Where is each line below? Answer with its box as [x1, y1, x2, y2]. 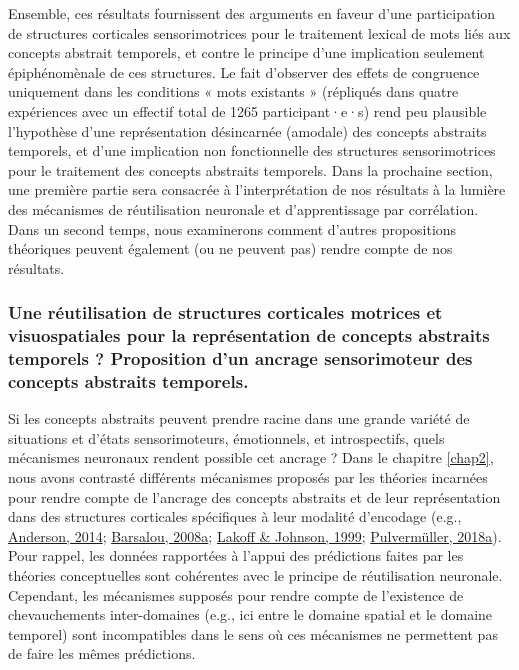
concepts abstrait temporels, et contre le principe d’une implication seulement [8, 42, 485, 63]
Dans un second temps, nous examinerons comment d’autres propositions [8, 218, 457, 239]
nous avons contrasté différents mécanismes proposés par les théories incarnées [8, 467, 488, 488]
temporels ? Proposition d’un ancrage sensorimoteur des [8, 346, 473, 371]
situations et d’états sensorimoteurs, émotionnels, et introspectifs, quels [8, 427, 445, 448]
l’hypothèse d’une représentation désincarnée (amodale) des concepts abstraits [8, 120, 487, 141]
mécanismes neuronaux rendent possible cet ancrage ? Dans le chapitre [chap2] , [8, 447, 494, 468]
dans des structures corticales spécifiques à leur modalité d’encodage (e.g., [8, 506, 462, 527]
